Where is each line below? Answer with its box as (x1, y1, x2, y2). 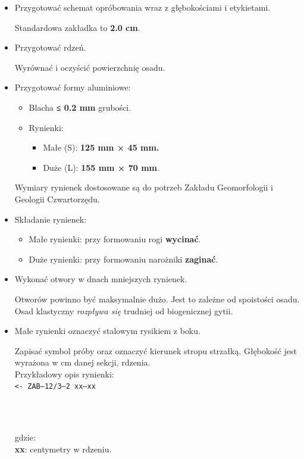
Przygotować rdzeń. (14, 41, 86, 54)
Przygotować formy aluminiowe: (14, 81, 131, 93)
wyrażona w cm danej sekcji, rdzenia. (14, 356, 151, 369)
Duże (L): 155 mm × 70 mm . (43, 161, 159, 173)
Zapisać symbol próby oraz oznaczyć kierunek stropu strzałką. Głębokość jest (14, 344, 297, 357)
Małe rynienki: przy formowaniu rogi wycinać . (29, 233, 201, 245)
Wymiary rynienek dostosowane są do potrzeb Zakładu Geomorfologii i (14, 181, 273, 193)
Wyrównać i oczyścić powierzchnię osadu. (14, 61, 165, 73)
